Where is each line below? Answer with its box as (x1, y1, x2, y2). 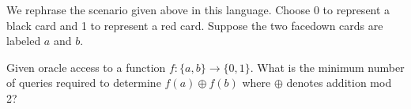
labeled (6, 32, 41, 49)
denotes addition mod (286, 74, 392, 91)
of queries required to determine (6, 74, 161, 91)
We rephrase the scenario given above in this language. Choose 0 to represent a (6, 2, 390, 17)
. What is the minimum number (250, 58, 405, 75)
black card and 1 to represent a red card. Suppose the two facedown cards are (6, 17, 383, 33)
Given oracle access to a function (6, 58, 166, 75)
